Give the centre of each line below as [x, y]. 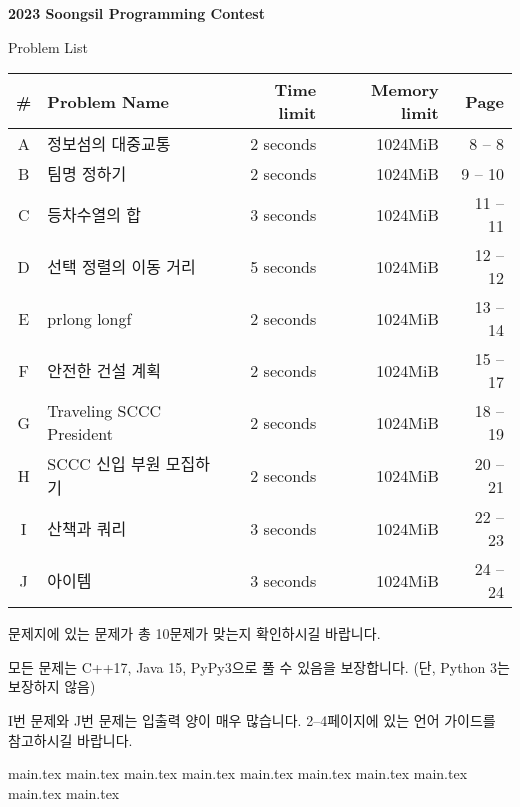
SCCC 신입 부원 [104, 464]
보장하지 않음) [52, 686]
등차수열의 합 [94, 215]
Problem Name [108, 101]
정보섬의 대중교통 [109, 144]
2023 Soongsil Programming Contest [136, 13]
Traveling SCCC [104, 411]
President [80, 434]
